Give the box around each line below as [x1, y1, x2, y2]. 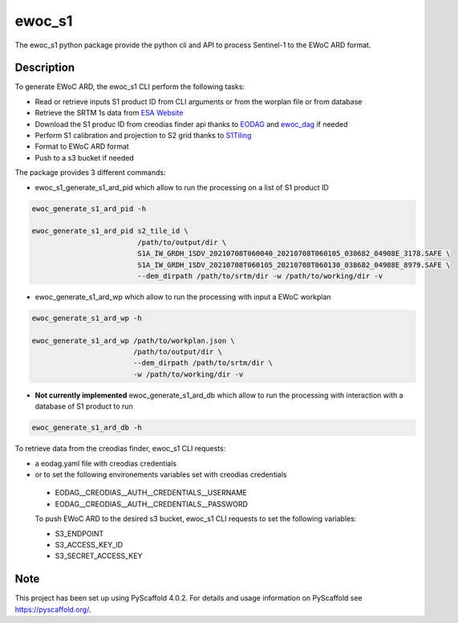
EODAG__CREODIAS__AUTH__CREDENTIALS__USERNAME [55, 488, 248, 498]
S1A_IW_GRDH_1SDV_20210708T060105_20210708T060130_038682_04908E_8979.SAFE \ [137, 260, 451, 269]
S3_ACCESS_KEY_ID [55, 540, 124, 549]
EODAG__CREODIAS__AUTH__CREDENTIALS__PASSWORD [55, 499, 249, 509]
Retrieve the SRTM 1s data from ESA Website [34, 108, 184, 118]
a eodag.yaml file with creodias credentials [34, 458, 176, 468]
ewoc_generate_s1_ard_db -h [31, 423, 142, 433]
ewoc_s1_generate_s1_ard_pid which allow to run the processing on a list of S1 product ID [34, 182, 329, 192]
